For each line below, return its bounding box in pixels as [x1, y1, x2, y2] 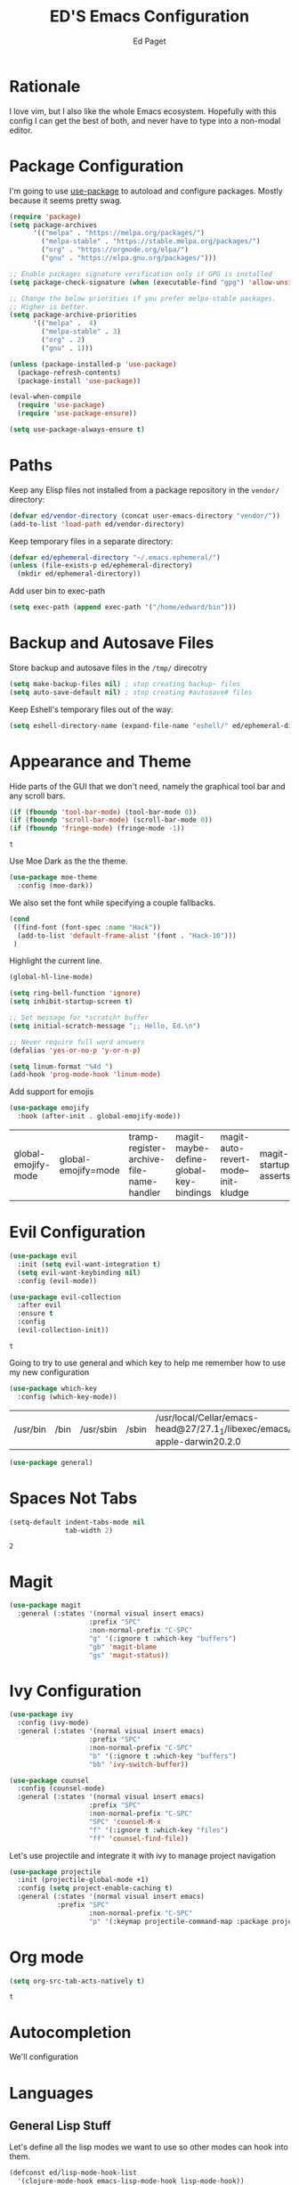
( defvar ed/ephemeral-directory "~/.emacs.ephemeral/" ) [9, 552, 221, 562]
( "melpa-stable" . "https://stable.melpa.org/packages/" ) [41, 237, 261, 246]
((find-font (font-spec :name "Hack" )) [12, 922, 162, 932]
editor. [9, 125, 33, 135]
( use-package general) [9, 1458, 93, 1467]
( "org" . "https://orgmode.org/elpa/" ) [41, 245, 190, 255]
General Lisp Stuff [9, 2118, 111, 2133]
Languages [9, 2083, 93, 2103]
